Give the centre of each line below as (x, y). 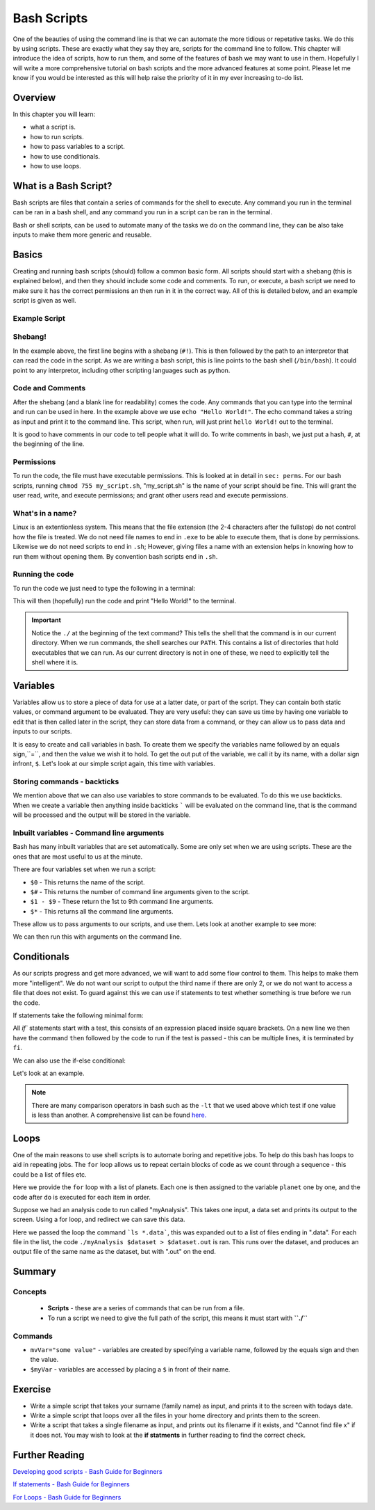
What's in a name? (45, 513)
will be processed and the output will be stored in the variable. (102, 815)
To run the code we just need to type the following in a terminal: (104, 588)
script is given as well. (44, 301)
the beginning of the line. (49, 444)
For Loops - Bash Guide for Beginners (67, 1497)
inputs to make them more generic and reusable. (82, 235)
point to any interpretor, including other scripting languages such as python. (122, 370)
